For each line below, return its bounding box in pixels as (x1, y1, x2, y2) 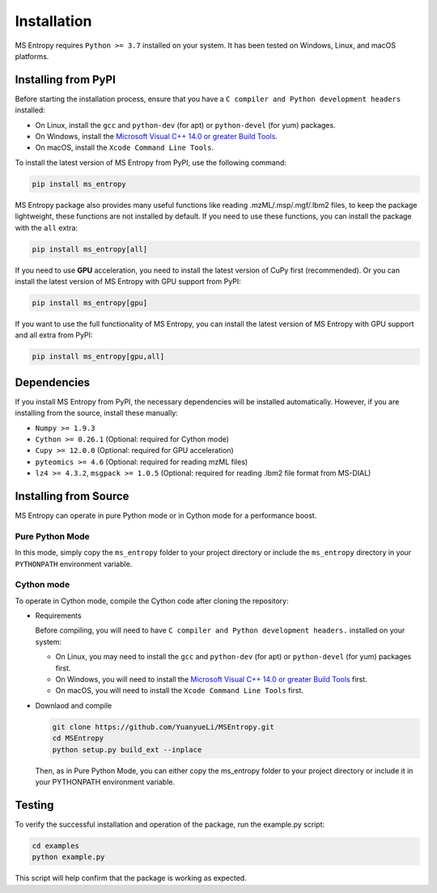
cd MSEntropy (52, 734, 104, 743)
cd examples (32, 841, 80, 850)
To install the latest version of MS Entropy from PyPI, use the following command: (15, 158, 287, 167)
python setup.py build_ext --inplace (52, 745, 202, 754)
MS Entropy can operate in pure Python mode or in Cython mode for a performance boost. (15, 510, 317, 520)
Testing (15, 798, 54, 812)
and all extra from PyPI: (15, 330, 93, 340)
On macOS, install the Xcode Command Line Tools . (35, 142, 214, 153)
